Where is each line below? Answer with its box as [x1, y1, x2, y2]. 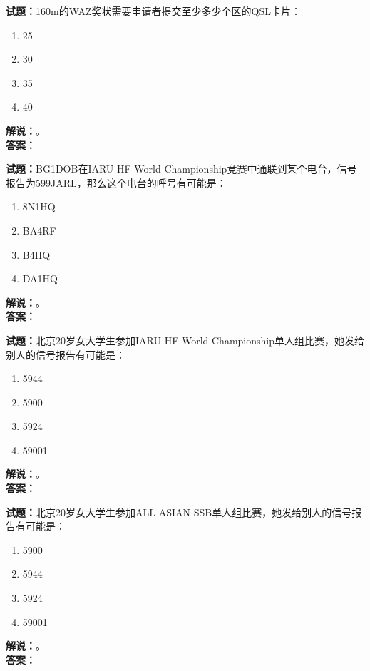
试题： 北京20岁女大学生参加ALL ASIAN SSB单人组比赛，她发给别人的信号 [6, 504, 352, 519]
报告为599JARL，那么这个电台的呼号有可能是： [6, 175, 227, 190]
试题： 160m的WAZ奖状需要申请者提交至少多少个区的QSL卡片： [6, 4, 301, 18]
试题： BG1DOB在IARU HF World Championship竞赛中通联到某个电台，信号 [6, 161, 357, 176]
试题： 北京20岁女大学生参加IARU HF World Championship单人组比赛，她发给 [6, 332, 364, 347]
